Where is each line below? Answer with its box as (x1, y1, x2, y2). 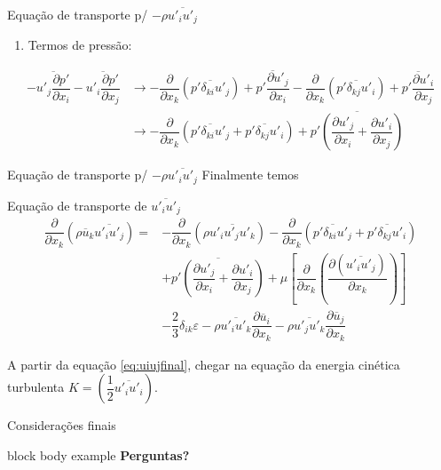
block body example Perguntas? (7, 446, 190, 465)
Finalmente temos (201, 165, 299, 184)
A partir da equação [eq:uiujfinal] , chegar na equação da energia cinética (7, 354, 400, 373)
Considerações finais (7, 416, 116, 434)
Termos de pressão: (28, 36, 132, 54)
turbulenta (7, 378, 65, 396)
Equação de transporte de (7, 195, 147, 214)
